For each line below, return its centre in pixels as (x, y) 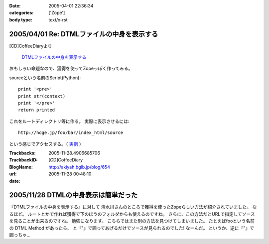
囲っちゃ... (20, 235)
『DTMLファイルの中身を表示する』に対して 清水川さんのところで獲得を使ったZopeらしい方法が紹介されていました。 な (133, 207)
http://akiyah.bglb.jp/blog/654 (79, 167)
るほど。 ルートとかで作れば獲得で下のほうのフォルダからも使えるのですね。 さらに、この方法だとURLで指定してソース (132, 214)
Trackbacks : (22, 153)
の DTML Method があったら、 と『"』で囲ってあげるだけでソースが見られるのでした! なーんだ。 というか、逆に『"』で (132, 228)
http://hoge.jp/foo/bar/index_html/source (71, 133)
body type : (21, 19)
